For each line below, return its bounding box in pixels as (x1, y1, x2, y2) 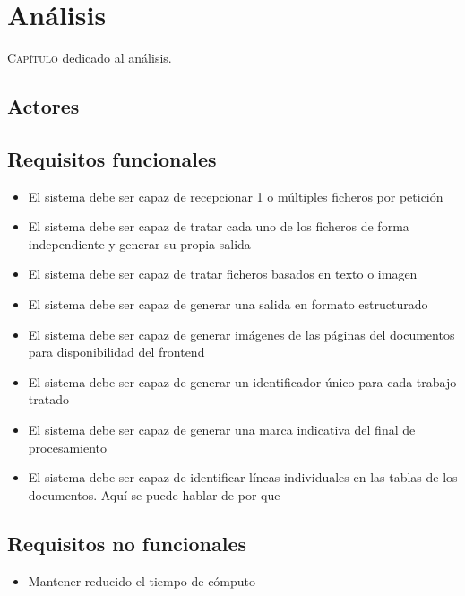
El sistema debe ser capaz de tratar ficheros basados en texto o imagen (28, 264, 418, 283)
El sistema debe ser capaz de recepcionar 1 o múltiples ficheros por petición (28, 186, 443, 205)
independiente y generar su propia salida (28, 234, 251, 253)
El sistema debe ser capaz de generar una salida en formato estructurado (28, 295, 428, 314)
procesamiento (28, 437, 108, 456)
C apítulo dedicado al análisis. (7, 48, 172, 67)
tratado (28, 390, 69, 409)
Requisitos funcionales (7, 144, 217, 172)
